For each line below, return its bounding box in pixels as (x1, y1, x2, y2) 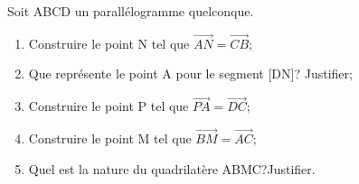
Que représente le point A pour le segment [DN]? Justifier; (28, 64, 353, 83)
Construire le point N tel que (28, 33, 190, 52)
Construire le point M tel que (28, 129, 192, 148)
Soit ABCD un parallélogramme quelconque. (7, 2, 254, 20)
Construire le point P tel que (28, 97, 189, 115)
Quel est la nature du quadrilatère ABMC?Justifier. (28, 159, 316, 178)
